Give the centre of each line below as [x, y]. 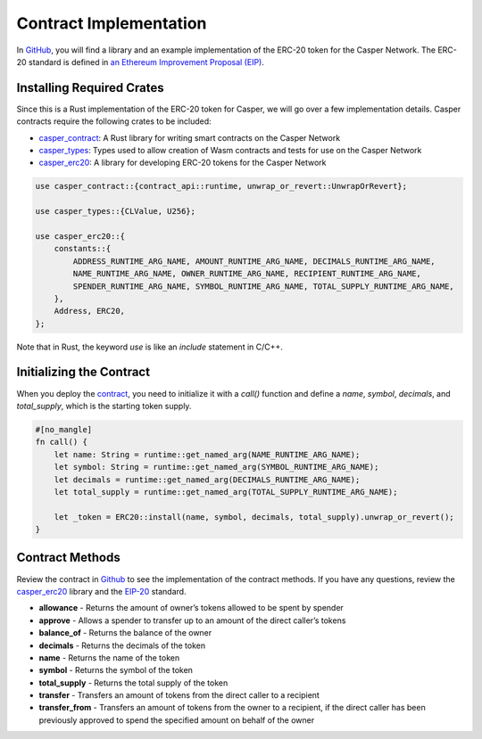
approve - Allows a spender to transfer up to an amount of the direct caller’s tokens [192, 620]
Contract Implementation [112, 23]
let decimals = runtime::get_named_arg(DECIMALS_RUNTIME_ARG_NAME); [207, 480]
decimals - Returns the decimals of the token [122, 645]
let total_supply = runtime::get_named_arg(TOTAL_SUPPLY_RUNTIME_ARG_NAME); [226, 492]
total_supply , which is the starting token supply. [104, 406]
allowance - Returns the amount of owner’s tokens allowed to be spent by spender [191, 608]
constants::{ [83, 249]
